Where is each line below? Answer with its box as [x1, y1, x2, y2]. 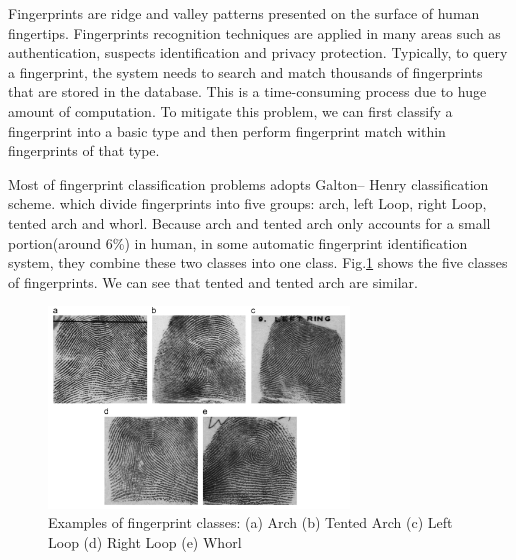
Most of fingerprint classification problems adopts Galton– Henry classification [8, 173, 489, 194]
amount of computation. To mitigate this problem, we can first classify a [8, 100, 453, 121]
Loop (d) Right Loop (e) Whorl [48, 532, 242, 553]
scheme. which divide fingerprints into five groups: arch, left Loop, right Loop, [8, 193, 487, 214]
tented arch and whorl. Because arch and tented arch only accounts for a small [8, 212, 491, 233]
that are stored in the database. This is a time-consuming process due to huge [8, 81, 487, 102]
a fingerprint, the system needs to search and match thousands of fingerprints [8, 61, 483, 82]
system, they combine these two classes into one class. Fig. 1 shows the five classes [8, 252, 508, 273]
